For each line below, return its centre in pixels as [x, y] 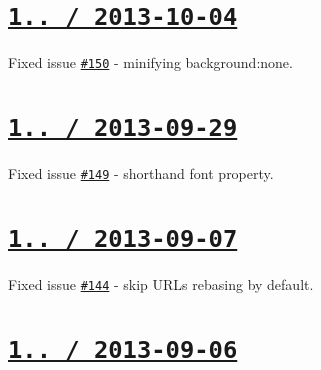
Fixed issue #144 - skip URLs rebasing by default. [161, 284]
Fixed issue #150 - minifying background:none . [150, 62]
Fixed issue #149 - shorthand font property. [141, 173]
